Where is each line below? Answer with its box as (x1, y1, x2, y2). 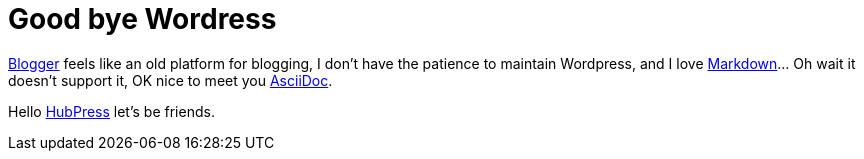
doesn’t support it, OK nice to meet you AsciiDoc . (8, 71, 333, 89)
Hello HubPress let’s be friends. (8, 102, 215, 120)
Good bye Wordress (8, 2, 277, 36)
